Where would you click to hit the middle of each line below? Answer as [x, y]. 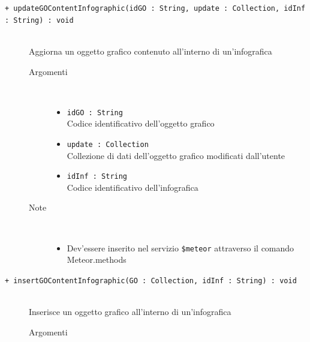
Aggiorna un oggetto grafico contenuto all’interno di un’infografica [151, 51]
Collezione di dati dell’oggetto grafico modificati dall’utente [176, 155]
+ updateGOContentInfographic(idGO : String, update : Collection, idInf [155, 8]
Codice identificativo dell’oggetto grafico [141, 123]
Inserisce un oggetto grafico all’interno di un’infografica [130, 312]
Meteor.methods [97, 259]
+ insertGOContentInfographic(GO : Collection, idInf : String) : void [151, 280]
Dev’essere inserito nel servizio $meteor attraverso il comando [180, 247]
